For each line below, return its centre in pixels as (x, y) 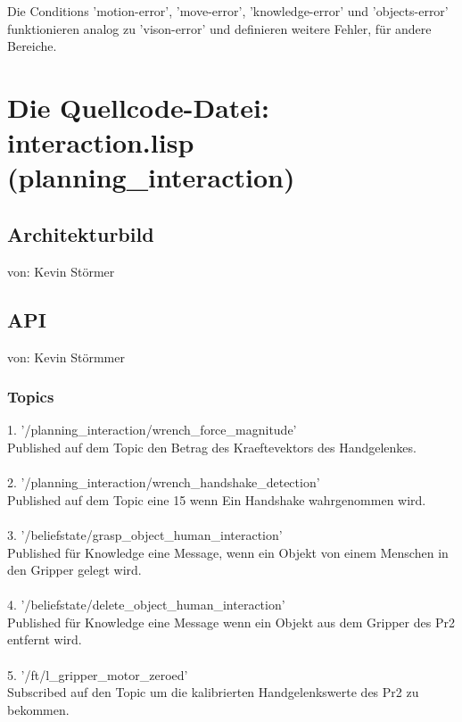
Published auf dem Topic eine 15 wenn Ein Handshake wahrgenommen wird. (217, 499)
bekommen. (38, 709)
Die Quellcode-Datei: (138, 107)
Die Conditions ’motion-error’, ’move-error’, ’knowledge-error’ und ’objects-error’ (228, 11)
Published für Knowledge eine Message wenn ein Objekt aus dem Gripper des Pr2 (231, 622)
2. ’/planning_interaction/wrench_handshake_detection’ (164, 482)
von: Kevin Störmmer (66, 357)
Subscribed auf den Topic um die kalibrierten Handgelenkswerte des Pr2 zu (213, 692)
